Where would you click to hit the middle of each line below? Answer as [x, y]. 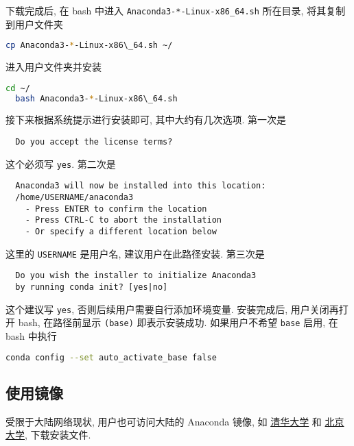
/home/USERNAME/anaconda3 [74, 198]
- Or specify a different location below [121, 232]
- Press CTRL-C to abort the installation [123, 220]
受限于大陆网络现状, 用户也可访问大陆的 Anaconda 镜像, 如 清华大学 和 [164, 421]
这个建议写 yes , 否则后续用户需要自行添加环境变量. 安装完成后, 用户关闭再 [172, 309]
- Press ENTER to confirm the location [116, 209]
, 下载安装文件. [58, 435]
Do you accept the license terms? [94, 142]
